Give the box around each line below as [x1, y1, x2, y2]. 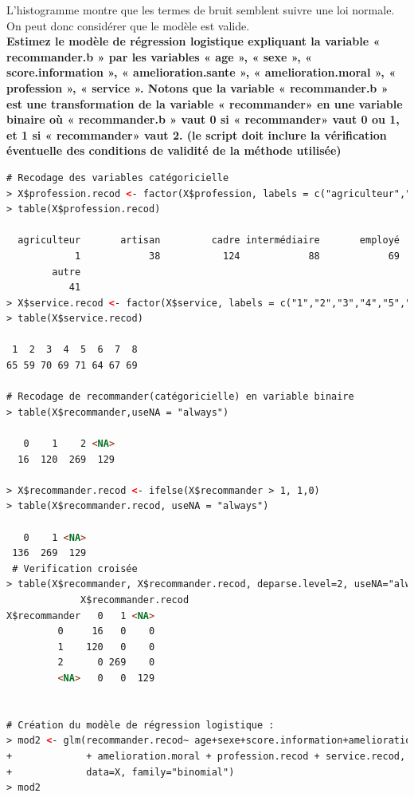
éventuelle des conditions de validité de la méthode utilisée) [6, 142, 342, 159]
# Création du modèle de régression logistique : [6, 719, 275, 731]
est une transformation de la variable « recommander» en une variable [6, 95, 403, 112]
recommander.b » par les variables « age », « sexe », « [6, 48, 313, 65]
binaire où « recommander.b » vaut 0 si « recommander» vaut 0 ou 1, [6, 111, 400, 128]
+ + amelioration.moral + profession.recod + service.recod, [6, 750, 406, 762]
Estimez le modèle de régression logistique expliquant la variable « [6, 33, 381, 49]
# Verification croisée [12, 562, 138, 574]
